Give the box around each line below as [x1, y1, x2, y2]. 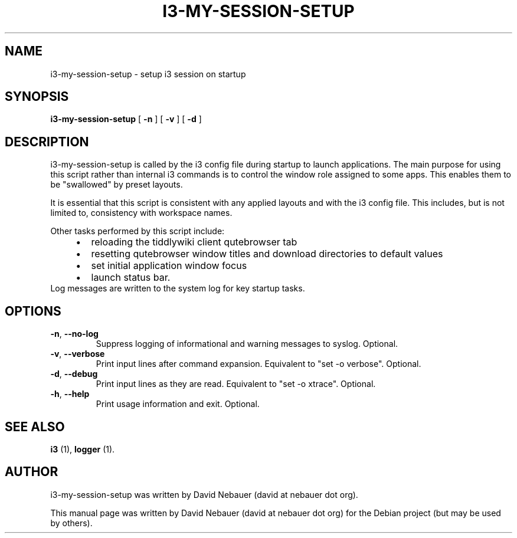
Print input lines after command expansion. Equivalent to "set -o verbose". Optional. [96, 359, 421, 369]
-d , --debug [50, 369, 98, 379]
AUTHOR [5, 464, 58, 480]
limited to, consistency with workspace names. [50, 208, 233, 218]
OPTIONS [5, 303, 61, 319]
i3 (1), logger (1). [50, 444, 115, 454]
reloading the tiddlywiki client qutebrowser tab [91, 236, 297, 248]
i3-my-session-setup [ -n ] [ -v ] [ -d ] [50, 114, 202, 124]
